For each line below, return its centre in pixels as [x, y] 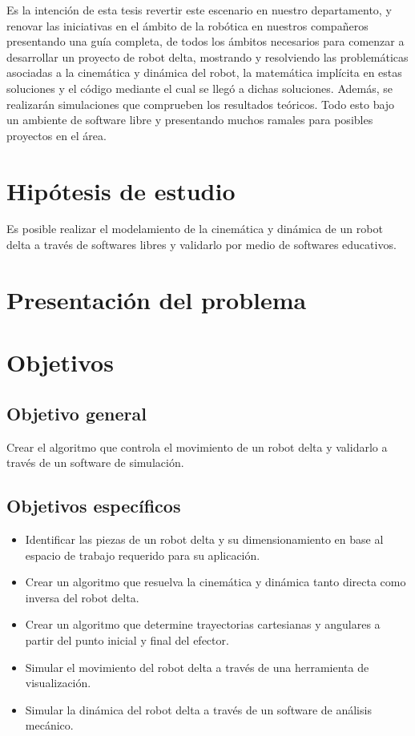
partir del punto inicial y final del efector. [127, 639]
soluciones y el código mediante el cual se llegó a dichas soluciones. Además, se [199, 88]
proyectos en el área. [56, 135]
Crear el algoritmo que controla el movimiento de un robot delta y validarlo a [197, 446]
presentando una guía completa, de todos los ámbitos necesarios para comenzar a [205, 41]
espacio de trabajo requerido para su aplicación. [143, 555]
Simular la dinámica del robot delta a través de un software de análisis [198, 709]
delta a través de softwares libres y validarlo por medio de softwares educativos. [201, 245]
